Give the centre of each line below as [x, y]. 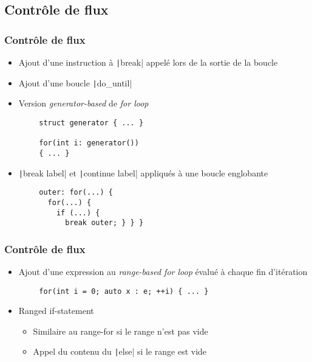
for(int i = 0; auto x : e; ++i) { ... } [124, 291]
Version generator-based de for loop [83, 103]
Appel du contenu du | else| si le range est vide [120, 351]
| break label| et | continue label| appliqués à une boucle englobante [143, 172]
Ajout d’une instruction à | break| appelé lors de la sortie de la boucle [148, 62]
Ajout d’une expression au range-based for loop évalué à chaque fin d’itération [163, 272]
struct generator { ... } [91, 123]
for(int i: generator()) [89, 143]
